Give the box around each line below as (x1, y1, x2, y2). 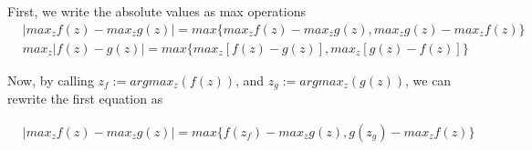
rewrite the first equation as (7, 89, 163, 108)
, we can (404, 70, 452, 89)
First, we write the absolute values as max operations (7, 2, 306, 20)
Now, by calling (7, 70, 94, 89)
